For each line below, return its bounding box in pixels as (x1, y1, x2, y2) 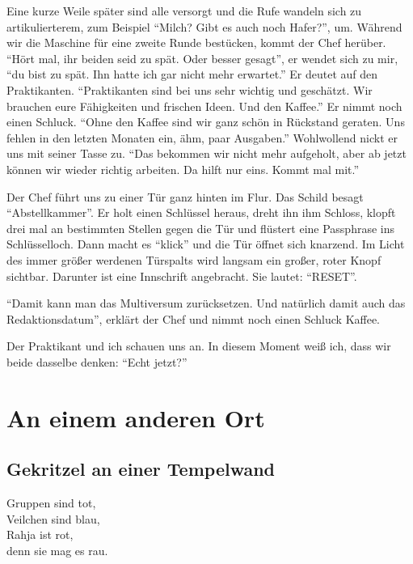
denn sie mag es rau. (6, 541, 108, 558)
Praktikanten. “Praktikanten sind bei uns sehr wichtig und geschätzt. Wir (6, 81, 373, 98)
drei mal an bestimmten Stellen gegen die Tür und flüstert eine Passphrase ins (6, 219, 395, 236)
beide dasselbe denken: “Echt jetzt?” (6, 353, 188, 370)
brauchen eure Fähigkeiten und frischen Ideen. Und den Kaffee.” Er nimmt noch (6, 97, 402, 114)
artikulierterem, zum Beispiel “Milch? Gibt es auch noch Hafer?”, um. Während (6, 18, 402, 35)
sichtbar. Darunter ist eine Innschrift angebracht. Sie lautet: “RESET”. (6, 267, 357, 284)
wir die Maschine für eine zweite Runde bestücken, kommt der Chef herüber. (6, 34, 386, 51)
